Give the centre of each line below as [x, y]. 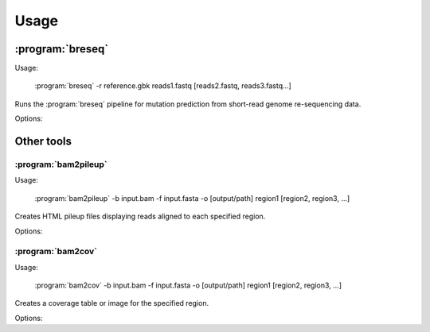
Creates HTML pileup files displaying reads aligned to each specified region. [140, 216]
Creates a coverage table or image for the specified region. [112, 303]
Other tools [43, 142]
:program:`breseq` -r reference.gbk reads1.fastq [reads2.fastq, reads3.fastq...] [163, 86]
